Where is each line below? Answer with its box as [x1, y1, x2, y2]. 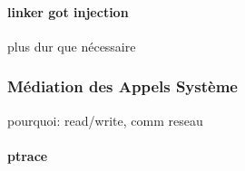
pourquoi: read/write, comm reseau [7, 110, 203, 129]
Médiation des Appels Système [7, 75, 238, 98]
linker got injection [7, 2, 129, 21]
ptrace [7, 146, 48, 165]
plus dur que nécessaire [7, 36, 136, 55]
